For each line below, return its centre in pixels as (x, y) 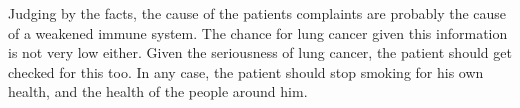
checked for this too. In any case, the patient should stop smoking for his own (246, 71)
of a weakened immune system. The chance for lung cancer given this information (258, 32)
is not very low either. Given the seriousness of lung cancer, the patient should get (260, 52)
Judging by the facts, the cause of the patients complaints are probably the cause (257, 13)
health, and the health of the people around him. (158, 91)
